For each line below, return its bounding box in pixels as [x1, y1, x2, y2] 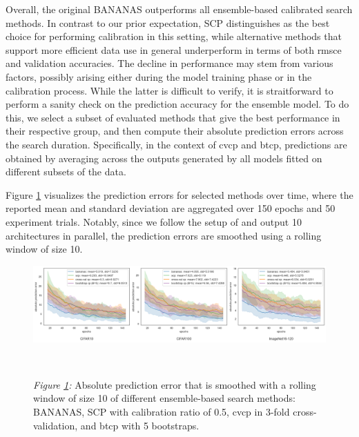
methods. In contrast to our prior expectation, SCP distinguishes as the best [6, 15, 330, 30]
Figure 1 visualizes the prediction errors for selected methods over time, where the [6, 187, 353, 202]
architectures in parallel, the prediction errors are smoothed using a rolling [6, 228, 322, 242]
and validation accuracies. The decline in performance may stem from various [6, 56, 333, 70]
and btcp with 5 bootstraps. [80, 418, 200, 432]
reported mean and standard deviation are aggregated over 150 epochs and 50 [6, 201, 336, 215]
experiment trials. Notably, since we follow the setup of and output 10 [6, 214, 302, 229]
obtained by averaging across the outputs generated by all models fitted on [6, 150, 322, 165]
